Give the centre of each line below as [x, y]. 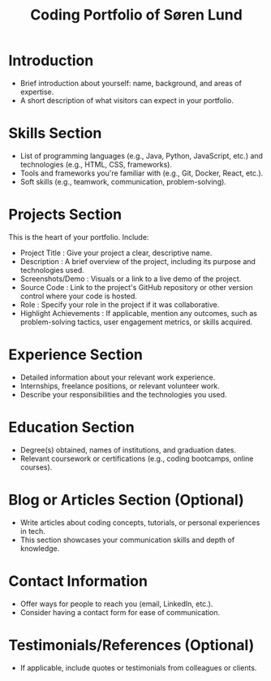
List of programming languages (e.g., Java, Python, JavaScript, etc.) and [142, 155]
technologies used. [52, 270]
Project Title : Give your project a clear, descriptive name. [116, 253]
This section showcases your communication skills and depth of [127, 540]
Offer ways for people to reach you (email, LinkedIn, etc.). [116, 604]
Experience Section [76, 354]
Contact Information [78, 581]
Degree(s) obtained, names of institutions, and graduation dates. [128, 449]
